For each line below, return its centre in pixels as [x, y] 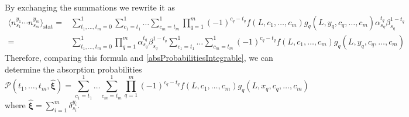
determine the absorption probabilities [73, 69]
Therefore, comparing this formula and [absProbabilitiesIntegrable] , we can [139, 58]
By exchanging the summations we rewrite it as [90, 7]
